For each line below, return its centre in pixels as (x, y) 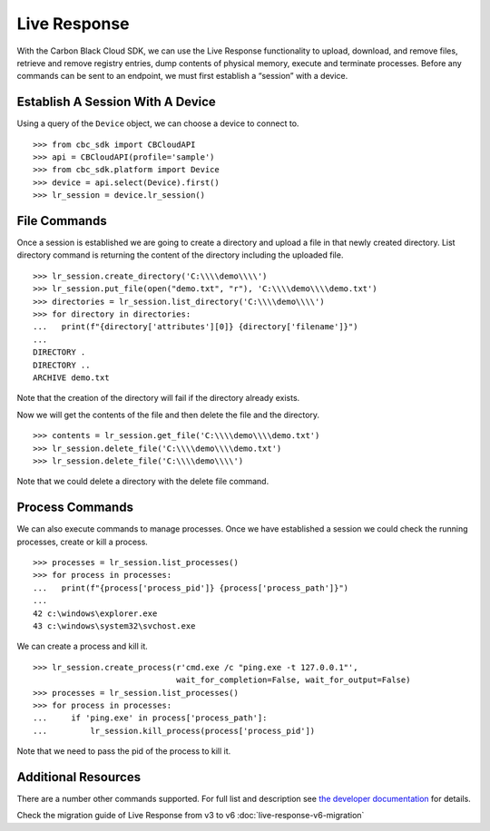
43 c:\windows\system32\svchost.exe (114, 626)
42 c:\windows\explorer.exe (95, 613)
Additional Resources (78, 777)
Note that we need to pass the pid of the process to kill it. (124, 751)
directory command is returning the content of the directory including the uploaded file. (180, 255)
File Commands (62, 221)
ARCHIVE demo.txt (71, 378)
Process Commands (75, 508)
